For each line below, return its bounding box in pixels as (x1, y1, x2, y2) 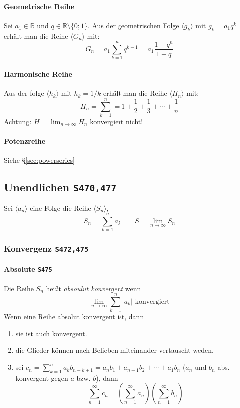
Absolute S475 (4, 264, 52, 274)
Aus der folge (4, 88, 44, 98)
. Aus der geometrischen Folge (87, 20, 179, 30)
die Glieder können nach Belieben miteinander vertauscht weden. (15, 345, 214, 355)
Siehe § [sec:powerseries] (4, 155, 75, 165)
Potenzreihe (4, 136, 46, 146)
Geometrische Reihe (4, 1, 75, 11)
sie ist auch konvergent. (15, 328, 87, 338)
